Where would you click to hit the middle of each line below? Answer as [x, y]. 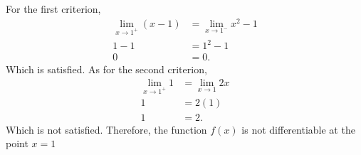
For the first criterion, [53, 9]
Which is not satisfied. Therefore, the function [106, 129]
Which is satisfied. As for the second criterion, [106, 69]
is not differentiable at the [298, 129]
